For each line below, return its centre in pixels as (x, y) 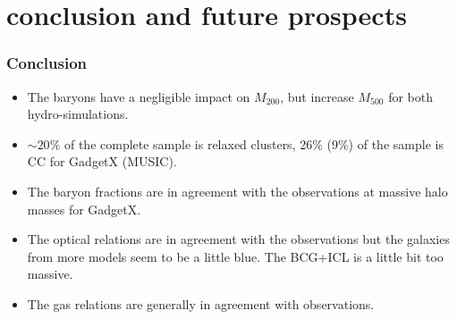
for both (410, 96)
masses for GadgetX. (84, 209)
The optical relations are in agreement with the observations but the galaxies (238, 239)
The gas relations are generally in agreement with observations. (201, 303)
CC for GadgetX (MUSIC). (102, 161)
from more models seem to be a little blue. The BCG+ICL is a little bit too (235, 256)
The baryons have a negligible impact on (139, 96)
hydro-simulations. (78, 114)
